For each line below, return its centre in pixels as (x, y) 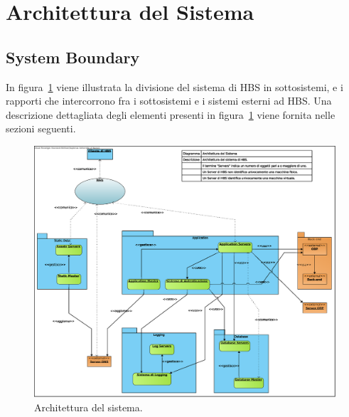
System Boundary (73, 57)
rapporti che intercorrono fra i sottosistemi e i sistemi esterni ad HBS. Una (169, 101)
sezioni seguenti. (41, 128)
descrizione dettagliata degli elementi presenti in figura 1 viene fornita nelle (171, 114)
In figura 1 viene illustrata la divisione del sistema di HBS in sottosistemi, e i (174, 86)
